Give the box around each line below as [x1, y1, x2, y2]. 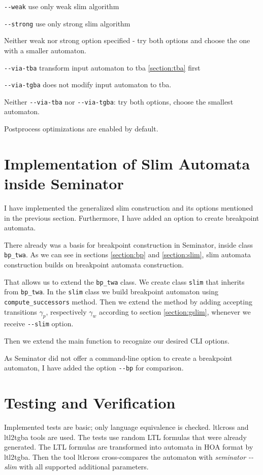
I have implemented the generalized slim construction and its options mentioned [4, 202, 253, 213]
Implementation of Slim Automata [4, 153, 250, 174]
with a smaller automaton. [4, 45, 86, 55]
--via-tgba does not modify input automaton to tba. [4, 79, 172, 90]
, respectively [46, 306, 87, 317]
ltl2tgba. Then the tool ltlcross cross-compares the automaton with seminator [4, 451, 246, 462]
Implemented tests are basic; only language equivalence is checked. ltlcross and [4, 421, 249, 432]
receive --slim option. [4, 318, 74, 329]
